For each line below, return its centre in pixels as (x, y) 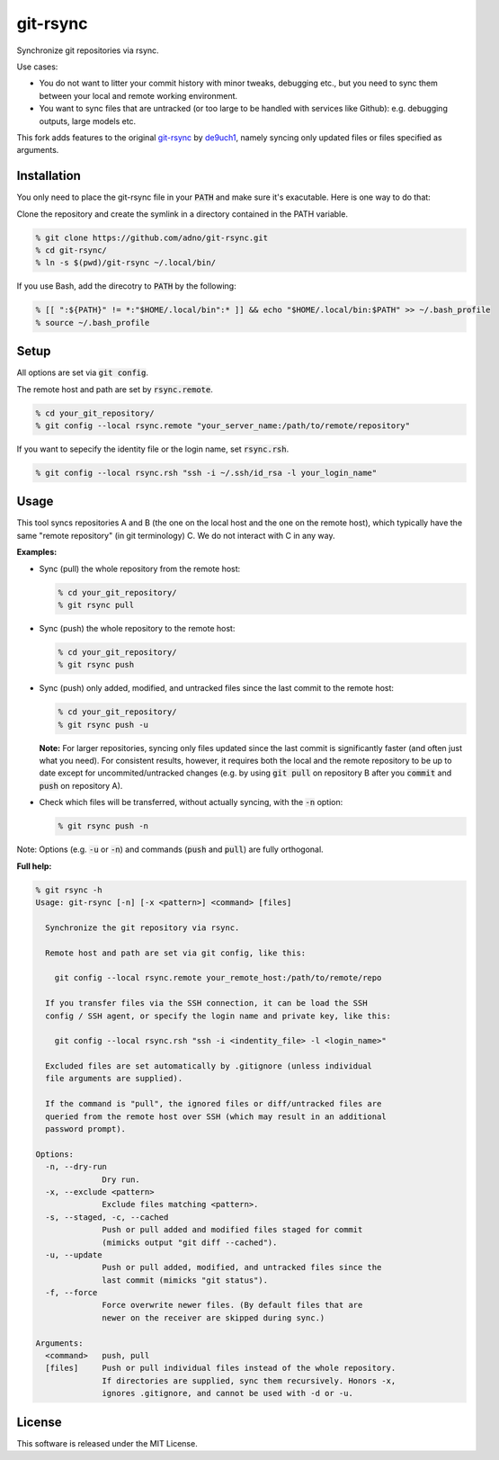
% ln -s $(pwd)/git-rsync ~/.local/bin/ (125, 263)
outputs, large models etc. (88, 121)
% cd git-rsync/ (71, 250)
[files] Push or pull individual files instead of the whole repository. (221, 1368)
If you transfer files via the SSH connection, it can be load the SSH (206, 1003)
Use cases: (37, 67)
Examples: (37, 552)
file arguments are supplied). (114, 1079)
